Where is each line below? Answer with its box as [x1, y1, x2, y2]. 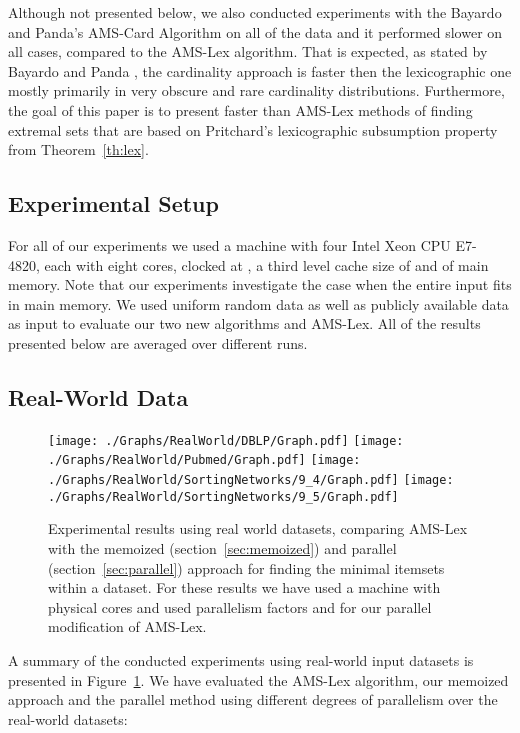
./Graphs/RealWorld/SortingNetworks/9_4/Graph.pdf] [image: [48, 473, 454, 488]
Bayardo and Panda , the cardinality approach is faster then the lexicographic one [8, 60, 512, 81]
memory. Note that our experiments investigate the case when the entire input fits [8, 274, 512, 295]
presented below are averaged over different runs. [8, 332, 308, 353]
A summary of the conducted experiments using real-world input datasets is [8, 649, 474, 670]
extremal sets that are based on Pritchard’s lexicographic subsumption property [8, 119, 498, 140]
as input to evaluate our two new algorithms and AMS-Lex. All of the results [8, 313, 481, 334]
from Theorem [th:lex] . [8, 139, 149, 160]
